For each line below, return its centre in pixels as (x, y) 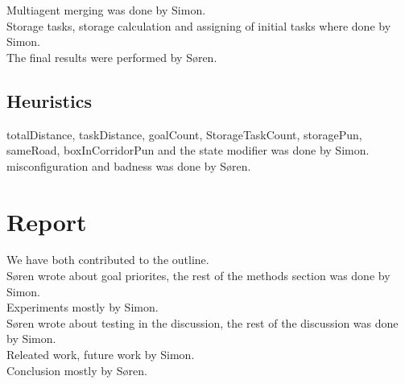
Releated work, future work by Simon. (101, 355)
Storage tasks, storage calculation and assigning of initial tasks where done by (199, 25)
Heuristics (49, 100)
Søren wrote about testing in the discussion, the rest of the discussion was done (202, 322)
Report (47, 221)
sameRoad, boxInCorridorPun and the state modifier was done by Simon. (188, 150)
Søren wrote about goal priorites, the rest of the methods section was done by (198, 276)
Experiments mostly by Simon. (83, 307)
